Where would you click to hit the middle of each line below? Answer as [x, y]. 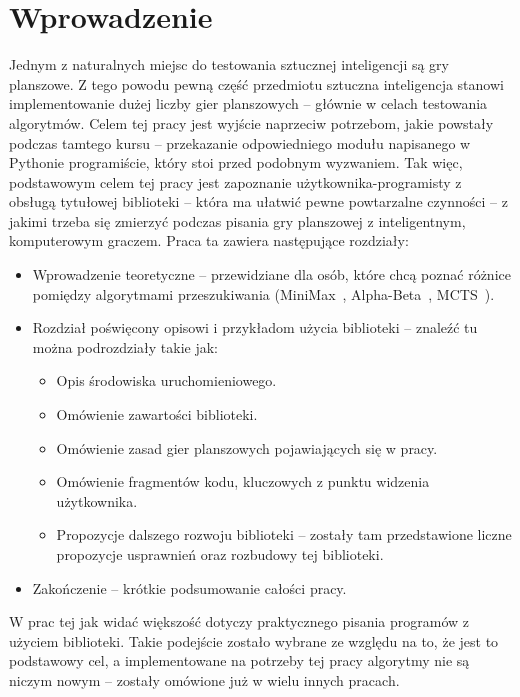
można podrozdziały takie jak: [125, 346]
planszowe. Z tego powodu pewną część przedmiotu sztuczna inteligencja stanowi [256, 83]
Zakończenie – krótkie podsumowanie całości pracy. [189, 587]
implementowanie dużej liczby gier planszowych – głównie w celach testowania [248, 103]
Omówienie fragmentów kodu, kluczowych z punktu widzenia [243, 481]
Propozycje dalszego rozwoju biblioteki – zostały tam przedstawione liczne [284, 534]
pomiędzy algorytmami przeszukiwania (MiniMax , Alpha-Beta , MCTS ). [263, 293]
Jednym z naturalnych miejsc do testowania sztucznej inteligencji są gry [229, 64]
